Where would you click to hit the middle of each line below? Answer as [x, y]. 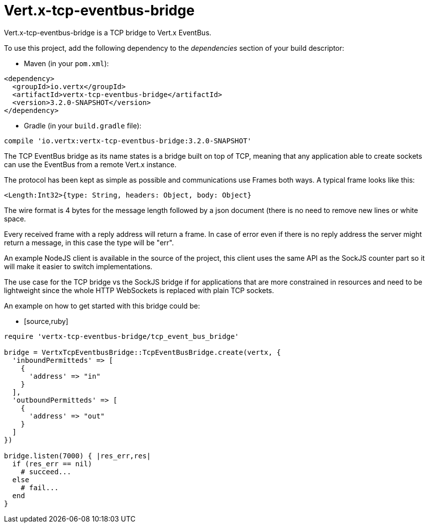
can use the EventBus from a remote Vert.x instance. [90, 164]
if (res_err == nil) [52, 464]
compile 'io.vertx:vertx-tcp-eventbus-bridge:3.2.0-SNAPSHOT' [128, 141]
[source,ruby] [46, 321]
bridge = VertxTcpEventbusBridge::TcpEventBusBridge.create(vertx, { [143, 352]
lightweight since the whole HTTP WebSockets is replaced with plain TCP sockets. [139, 290]
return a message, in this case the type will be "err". [89, 242]
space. [15, 218]
